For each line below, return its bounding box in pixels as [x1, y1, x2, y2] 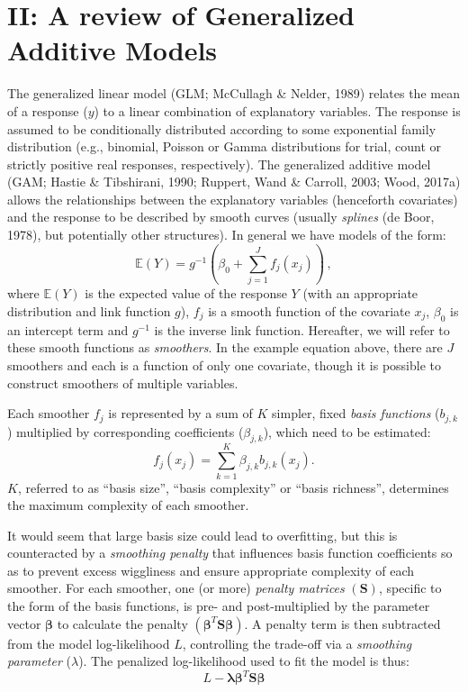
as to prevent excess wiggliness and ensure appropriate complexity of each [7, 560, 415, 579]
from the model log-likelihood [7, 633, 170, 652]
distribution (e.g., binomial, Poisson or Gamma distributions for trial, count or [7, 137, 442, 156]
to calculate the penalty [57, 614, 188, 633]
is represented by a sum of [108, 404, 253, 423]
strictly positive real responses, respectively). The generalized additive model [7, 154, 431, 173]
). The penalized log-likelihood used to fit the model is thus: [78, 651, 409, 670]
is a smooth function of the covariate [208, 301, 410, 320]
